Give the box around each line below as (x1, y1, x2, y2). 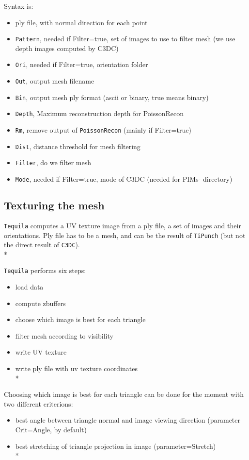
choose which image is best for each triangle (15, 314, 146, 324)
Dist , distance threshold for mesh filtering (15, 141, 140, 151)
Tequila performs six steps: (4, 265, 86, 275)
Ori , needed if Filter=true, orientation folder (15, 59, 148, 69)
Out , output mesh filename (15, 76, 94, 86)
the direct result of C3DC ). (4, 239, 80, 250)
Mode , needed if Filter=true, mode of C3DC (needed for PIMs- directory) (15, 174, 233, 184)
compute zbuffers (15, 298, 66, 308)
